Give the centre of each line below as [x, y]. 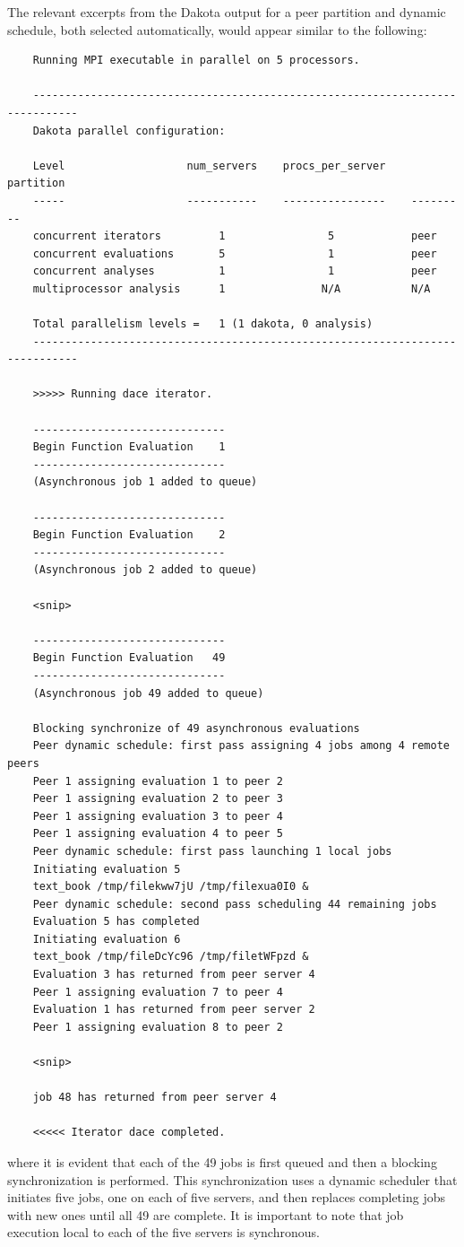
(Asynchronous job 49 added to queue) [148, 693]
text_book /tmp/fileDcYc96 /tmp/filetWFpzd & [171, 957]
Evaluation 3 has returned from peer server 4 [174, 975]
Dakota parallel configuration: [129, 131]
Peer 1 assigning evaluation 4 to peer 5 [158, 834]
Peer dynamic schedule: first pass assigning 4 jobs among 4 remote [241, 746]
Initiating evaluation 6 [107, 939]
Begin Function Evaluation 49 [129, 658]
